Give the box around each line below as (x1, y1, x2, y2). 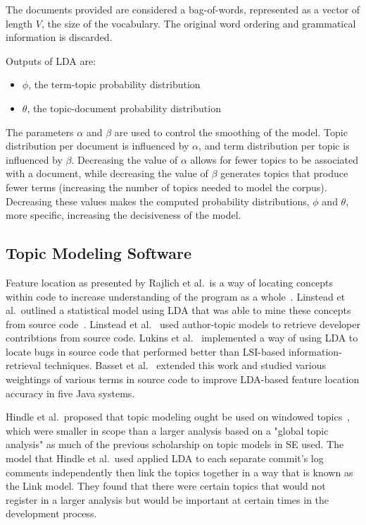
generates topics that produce (220, 166, 348, 181)
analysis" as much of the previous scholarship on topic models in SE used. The (6, 437, 344, 452)
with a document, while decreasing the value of (6, 166, 208, 181)
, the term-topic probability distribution (28, 77, 201, 92)
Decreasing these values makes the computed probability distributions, (6, 193, 310, 208)
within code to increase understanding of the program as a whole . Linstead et (6, 289, 346, 303)
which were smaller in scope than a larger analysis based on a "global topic (6, 423, 329, 437)
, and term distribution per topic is (198, 138, 350, 153)
